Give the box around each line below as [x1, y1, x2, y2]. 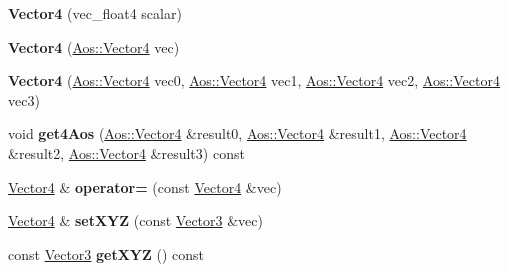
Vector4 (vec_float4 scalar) [8, 3, 182, 23]
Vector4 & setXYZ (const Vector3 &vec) [8, 210, 263, 231]
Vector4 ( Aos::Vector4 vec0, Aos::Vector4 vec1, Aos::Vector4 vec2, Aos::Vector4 [8, 70, 500, 91]
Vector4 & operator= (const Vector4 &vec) [8, 176, 282, 197]
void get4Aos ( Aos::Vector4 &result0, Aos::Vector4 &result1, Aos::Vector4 [8, 123, 467, 144]
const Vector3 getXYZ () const [8, 243, 205, 264]
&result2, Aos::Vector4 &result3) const [8, 142, 245, 163]
